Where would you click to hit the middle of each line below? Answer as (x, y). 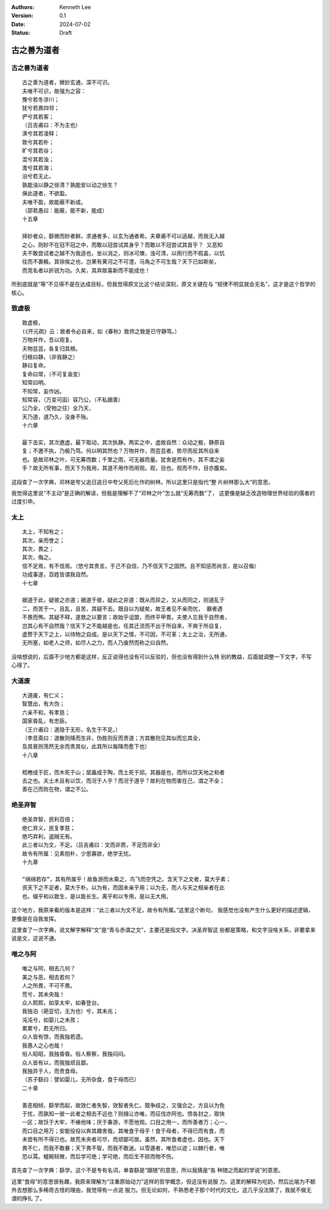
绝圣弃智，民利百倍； (49, 820)
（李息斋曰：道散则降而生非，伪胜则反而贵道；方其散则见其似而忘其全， (113, 738)
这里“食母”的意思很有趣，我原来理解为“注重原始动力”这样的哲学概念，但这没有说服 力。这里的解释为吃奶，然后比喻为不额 (164, 1182)
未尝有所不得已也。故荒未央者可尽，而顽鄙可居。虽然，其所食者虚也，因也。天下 (123, 1139)
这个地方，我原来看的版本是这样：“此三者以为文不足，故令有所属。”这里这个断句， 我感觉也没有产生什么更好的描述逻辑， (162, 910)
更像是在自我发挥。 (35, 918)
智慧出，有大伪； (44, 704)
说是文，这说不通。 (35, 938)
